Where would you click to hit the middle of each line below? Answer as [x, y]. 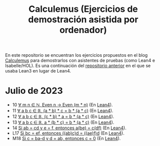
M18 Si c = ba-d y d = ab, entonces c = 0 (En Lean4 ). [66, 139]
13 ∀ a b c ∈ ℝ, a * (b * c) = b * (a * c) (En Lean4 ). [63, 122]
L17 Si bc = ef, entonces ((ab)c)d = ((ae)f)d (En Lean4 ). [68, 133]
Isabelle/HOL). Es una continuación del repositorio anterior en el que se [78, 66]
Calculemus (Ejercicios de [83, 9]
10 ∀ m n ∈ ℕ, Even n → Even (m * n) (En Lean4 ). [62, 105]
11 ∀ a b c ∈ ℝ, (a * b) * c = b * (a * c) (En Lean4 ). [63, 111]
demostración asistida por [83, 19]
